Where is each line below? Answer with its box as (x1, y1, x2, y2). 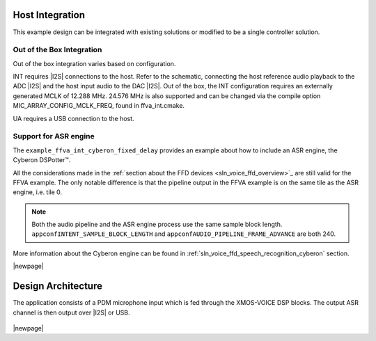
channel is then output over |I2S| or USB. (13, 308, 130, 317)
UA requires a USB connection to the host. (13, 114, 135, 122)
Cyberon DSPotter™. (13, 156, 71, 164)
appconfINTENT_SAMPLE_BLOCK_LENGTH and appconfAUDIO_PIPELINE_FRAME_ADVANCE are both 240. (31, 230, 336, 238)
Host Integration (13, 9, 86, 21)
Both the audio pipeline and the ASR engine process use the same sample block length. (31, 220, 283, 229)
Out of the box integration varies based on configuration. (13, 59, 176, 68)
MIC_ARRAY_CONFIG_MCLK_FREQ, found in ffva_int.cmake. (13, 102, 185, 110)
